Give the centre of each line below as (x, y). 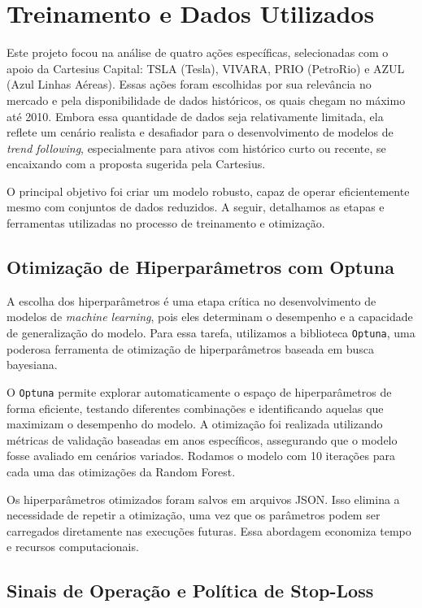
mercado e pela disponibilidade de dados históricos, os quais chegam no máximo (206, 100)
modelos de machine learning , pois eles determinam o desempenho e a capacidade (210, 317)
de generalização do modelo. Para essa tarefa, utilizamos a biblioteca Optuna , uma (211, 333)
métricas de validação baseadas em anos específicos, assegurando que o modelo (202, 439)
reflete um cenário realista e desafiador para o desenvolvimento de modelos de (200, 132)
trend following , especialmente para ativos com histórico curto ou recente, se (196, 148)
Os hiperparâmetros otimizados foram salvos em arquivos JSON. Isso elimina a (203, 499)
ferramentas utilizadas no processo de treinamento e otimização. (166, 223)
